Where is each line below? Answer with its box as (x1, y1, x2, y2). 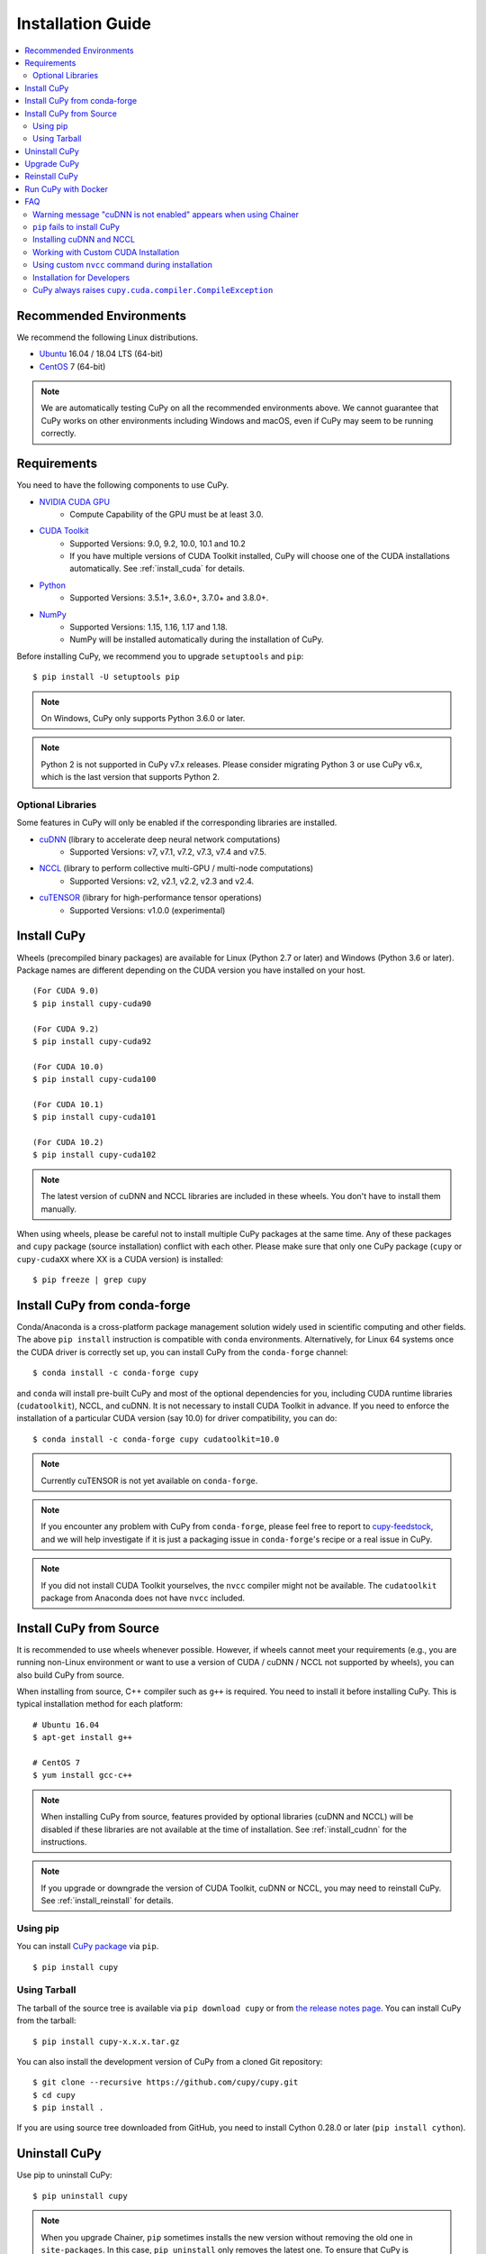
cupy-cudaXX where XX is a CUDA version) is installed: (16, 1253, 224, 1264)
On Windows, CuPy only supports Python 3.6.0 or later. (40, 712, 246, 723)
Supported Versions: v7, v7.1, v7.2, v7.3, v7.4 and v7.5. (69, 847, 267, 857)
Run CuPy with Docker (24, 183, 108, 194)
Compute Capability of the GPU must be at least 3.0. (69, 509, 265, 519)
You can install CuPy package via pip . (16, 1941, 159, 1952)
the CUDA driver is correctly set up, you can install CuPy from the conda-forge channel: (16, 1346, 348, 1357)
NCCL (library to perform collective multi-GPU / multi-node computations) (39, 863, 314, 874)
